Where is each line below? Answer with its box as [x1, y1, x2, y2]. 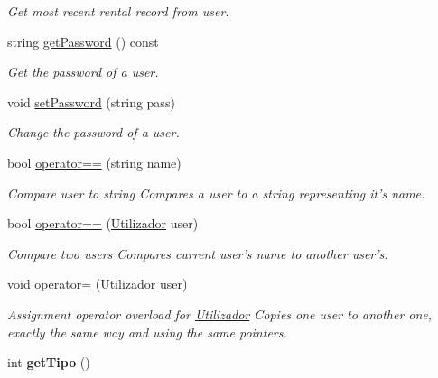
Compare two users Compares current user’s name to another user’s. [7, 244, 388, 263]
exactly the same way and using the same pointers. [7, 322, 287, 341]
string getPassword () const [7, 32, 159, 51]
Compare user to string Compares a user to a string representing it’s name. [7, 183, 425, 202]
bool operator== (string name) [7, 152, 182, 171]
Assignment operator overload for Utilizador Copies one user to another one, [7, 304, 433, 323]
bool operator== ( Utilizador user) [7, 214, 199, 233]
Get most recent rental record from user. [7, 2, 229, 20]
